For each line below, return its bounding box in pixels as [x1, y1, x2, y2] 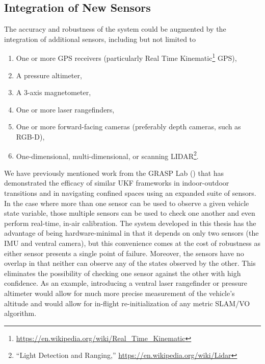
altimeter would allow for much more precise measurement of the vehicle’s [4, 287, 235, 298]
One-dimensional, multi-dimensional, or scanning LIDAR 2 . [16, 149, 199, 161]
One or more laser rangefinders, [16, 104, 115, 115]
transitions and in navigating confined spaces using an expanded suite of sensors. [4, 188, 256, 198]
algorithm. [4, 308, 37, 318]
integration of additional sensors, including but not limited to [4, 33, 196, 44]
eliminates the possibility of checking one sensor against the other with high [4, 267, 241, 278]
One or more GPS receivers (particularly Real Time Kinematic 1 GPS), [16, 51, 237, 63]
